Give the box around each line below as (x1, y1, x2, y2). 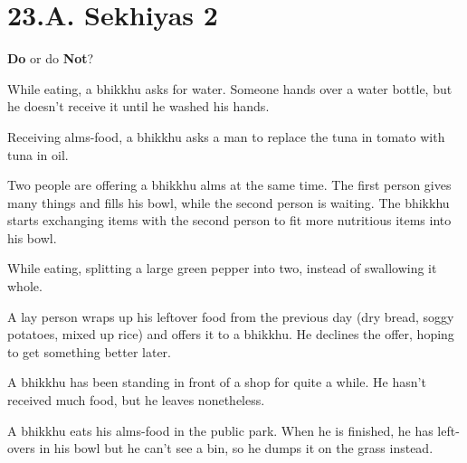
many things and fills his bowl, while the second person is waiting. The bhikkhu (7, 193, 450, 212)
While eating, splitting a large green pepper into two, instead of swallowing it (7, 259, 437, 278)
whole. (7, 277, 43, 296)
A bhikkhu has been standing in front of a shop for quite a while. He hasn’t (7, 373, 426, 392)
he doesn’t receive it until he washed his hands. (7, 97, 270, 116)
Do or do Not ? (7, 49, 94, 68)
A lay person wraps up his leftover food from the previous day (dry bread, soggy (7, 307, 454, 326)
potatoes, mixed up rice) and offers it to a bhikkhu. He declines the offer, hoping (7, 325, 454, 344)
